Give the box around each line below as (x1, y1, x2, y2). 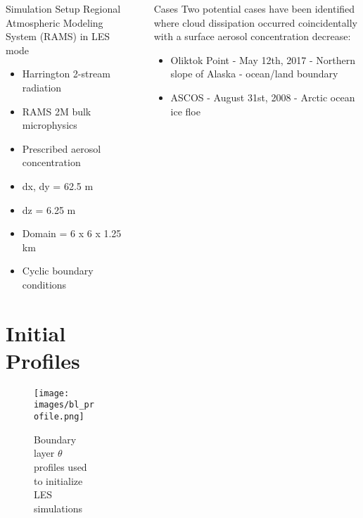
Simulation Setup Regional (6, 1, 121, 15)
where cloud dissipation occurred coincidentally (153, 15, 357, 30)
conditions (22, 277, 67, 291)
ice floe (170, 103, 200, 118)
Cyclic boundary (22, 263, 94, 278)
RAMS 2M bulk (22, 103, 91, 118)
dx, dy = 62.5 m (22, 178, 94, 193)
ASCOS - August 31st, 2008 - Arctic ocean (170, 89, 355, 104)
